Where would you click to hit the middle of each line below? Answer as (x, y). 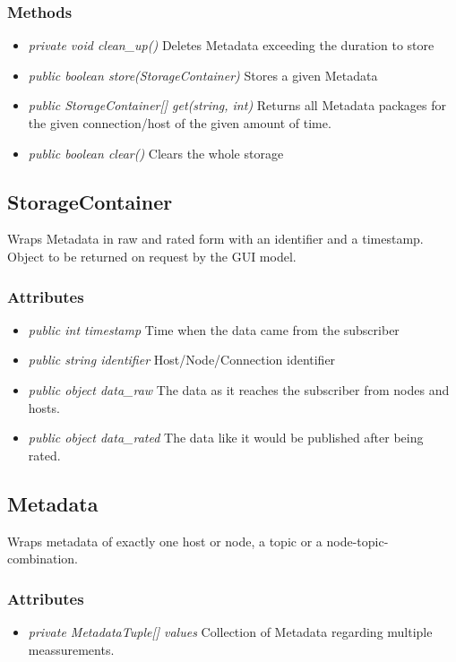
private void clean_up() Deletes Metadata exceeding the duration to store (231, 45)
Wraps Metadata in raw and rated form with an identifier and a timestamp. (215, 239)
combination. (43, 559)
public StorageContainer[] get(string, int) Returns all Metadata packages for (237, 105)
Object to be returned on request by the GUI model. (152, 256)
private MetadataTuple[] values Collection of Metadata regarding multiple (230, 631)
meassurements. (71, 649)
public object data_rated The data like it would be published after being (226, 438)
